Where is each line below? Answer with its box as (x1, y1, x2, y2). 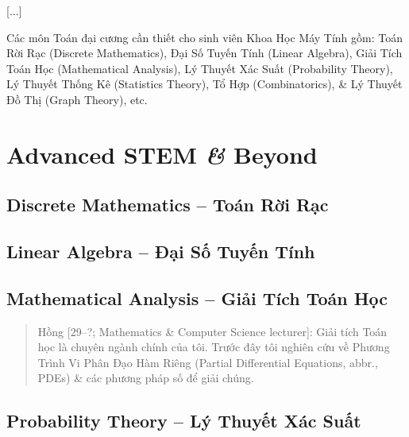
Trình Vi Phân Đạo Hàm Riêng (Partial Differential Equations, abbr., (37, 354, 378, 370)
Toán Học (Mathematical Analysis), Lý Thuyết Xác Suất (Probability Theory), (6, 60, 393, 76)
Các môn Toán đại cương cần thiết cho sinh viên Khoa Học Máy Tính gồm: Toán (6, 29, 403, 45)
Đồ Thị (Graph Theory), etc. (6, 91, 148, 107)
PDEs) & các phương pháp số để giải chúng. (37, 369, 254, 386)
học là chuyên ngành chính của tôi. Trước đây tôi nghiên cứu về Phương (37, 338, 390, 355)
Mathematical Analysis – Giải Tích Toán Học (6, 285, 388, 310)
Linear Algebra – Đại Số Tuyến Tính (6, 239, 315, 264)
